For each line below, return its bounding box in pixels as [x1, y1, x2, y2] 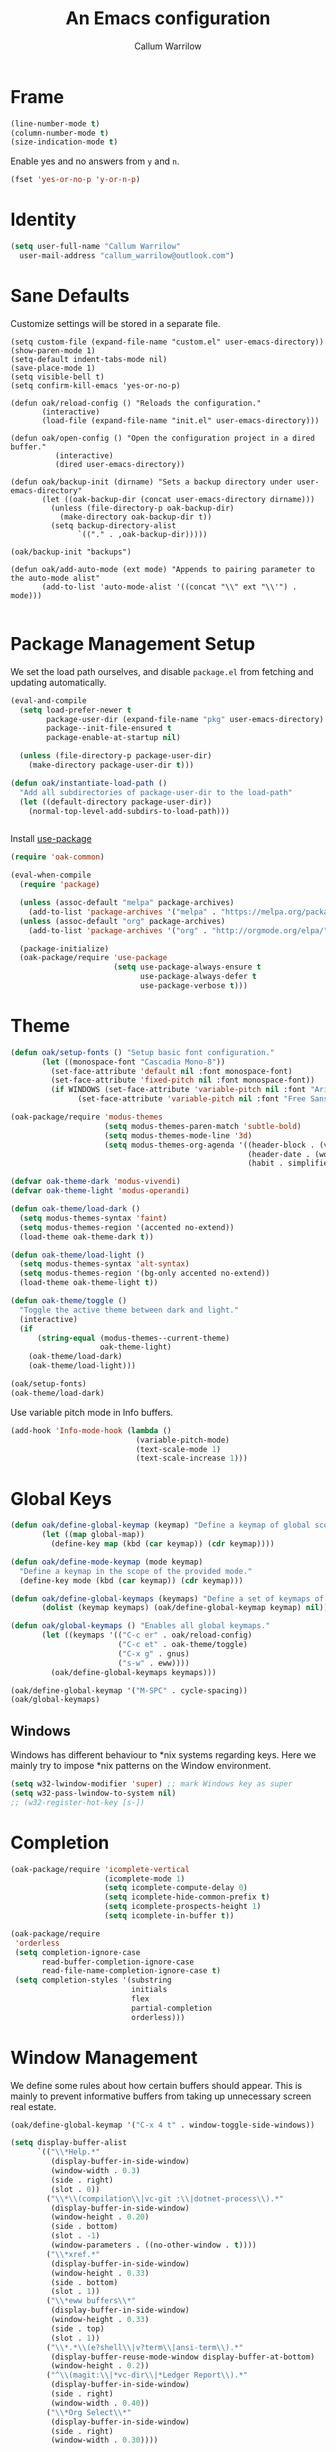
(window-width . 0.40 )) [50, 2398, 150, 2408]
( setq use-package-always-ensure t [113, 962, 262, 972]
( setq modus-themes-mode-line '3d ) [104, 1130, 253, 1141]
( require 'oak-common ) [10, 852, 105, 862]
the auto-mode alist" [10, 573, 101, 583]
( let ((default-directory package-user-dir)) [19, 797, 213, 807]
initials [131, 1985, 168, 1995]
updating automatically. [10, 676, 107, 688]
